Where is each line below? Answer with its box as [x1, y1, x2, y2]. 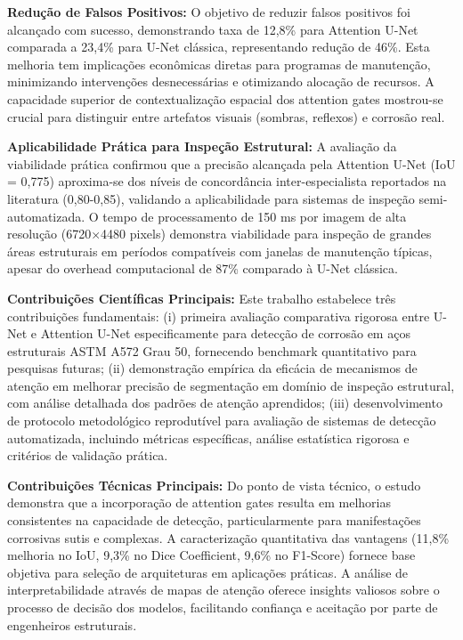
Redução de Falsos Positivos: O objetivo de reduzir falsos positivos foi [7, 3, 410, 20]
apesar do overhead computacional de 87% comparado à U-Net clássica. [7, 259, 398, 278]
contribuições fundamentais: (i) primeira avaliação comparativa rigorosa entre [7, 306, 430, 325]
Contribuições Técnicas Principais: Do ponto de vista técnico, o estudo [7, 475, 421, 494]
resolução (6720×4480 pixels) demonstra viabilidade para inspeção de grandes [7, 224, 432, 243]
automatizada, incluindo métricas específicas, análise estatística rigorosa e [7, 428, 410, 447]
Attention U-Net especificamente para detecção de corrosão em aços [40, 324, 410, 343]
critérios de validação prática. [7, 446, 168, 465]
